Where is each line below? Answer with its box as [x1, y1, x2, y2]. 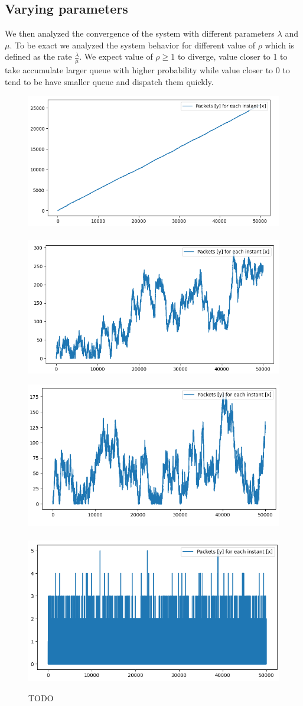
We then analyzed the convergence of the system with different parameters [5, 27, 275, 40]
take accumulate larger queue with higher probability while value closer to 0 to [5, 64, 290, 76]
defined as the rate [5, 50, 72, 63]
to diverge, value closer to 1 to [177, 50, 288, 63]
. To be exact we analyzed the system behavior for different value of [9, 38, 256, 51]
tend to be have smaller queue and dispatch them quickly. [5, 75, 214, 87]
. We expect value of [79, 50, 153, 63]
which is [265, 38, 295, 51]
